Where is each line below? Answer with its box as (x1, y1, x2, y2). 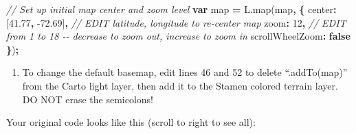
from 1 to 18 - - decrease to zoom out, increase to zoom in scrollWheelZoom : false (6, 29, 351, 43)
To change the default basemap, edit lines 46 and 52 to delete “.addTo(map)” (22, 65, 348, 79)
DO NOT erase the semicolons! (22, 92, 154, 106)
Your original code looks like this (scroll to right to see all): (6, 115, 256, 129)
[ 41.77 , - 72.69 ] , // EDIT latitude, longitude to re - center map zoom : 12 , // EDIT (6, 15, 346, 29)
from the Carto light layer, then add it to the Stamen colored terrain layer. (22, 78, 338, 92)
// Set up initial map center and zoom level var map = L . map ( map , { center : (6, 2, 337, 16)
